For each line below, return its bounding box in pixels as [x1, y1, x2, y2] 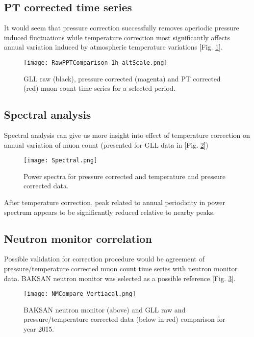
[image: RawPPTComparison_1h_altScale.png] [24, 59, 168, 66]
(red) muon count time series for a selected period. [24, 83, 176, 93]
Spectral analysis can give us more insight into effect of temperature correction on [4, 130, 250, 140]
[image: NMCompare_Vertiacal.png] [24, 290, 136, 298]
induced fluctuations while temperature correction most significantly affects [4, 32, 230, 42]
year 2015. [24, 324, 54, 334]
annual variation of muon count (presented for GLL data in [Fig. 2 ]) [4, 139, 209, 150]
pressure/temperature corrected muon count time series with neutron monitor [4, 263, 238, 274]
